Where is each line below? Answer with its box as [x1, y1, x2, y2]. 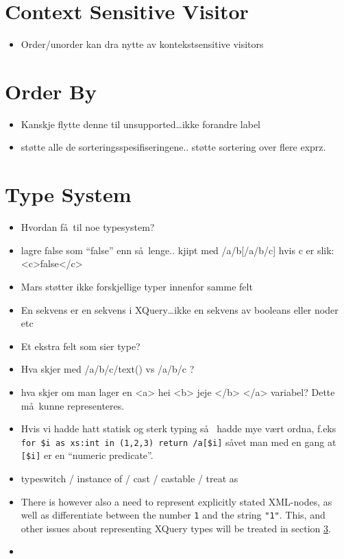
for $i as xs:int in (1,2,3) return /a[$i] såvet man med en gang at [21, 434, 336, 449]
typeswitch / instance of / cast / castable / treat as [21, 471, 238, 485]
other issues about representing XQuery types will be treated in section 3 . [21, 521, 331, 535]
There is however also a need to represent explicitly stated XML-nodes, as [21, 494, 332, 508]
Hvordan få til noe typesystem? [21, 220, 155, 234]
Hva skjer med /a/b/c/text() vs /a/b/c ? [21, 362, 195, 376]
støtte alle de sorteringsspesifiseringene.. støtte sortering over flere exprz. [21, 140, 326, 154]
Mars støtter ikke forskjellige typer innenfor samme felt [21, 279, 253, 293]
